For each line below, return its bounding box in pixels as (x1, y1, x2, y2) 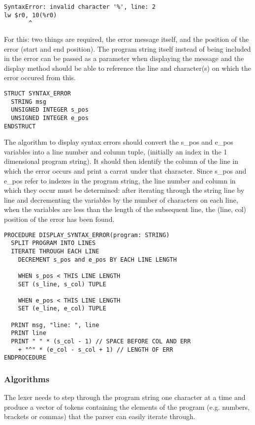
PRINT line (11, 330, 46, 337)
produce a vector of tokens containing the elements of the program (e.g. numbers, (4, 401, 250, 412)
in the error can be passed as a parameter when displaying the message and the (4, 53, 244, 63)
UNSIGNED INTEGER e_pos (11, 114, 89, 121)
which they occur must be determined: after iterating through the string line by (4, 185, 245, 195)
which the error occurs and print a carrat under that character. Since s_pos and (4, 166, 247, 176)
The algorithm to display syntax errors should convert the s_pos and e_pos (4, 137, 233, 147)
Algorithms (4, 372, 50, 385)
